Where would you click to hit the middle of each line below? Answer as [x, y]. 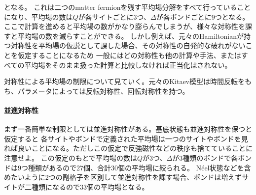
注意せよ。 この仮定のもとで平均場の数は [71, 157]
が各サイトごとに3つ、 [114, 16]
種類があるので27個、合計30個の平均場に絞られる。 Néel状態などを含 [139, 167]
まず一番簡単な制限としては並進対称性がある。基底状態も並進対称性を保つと [128, 129]
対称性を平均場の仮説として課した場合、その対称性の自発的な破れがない [128, 45]
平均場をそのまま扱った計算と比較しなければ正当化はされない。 [128, 65]
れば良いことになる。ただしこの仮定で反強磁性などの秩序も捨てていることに [128, 148]
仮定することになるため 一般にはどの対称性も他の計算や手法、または [129, 55]
